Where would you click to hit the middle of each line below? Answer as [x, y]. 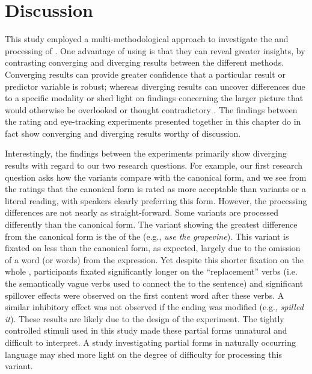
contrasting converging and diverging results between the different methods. [145, 62]
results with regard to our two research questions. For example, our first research [154, 165]
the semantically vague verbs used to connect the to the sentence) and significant [154, 283]
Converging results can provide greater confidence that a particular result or [145, 74]
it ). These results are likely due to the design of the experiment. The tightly [145, 318]
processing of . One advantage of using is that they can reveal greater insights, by [155, 50]
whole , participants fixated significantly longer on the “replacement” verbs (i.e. [151, 271]
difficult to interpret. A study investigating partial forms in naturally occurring [150, 342]
